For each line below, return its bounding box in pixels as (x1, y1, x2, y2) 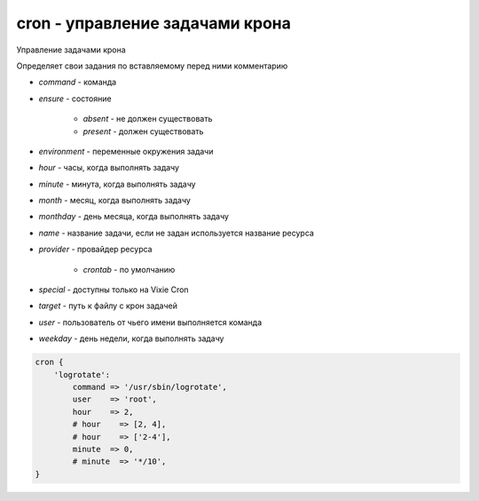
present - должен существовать (82, 125, 204, 137)
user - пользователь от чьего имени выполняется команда (38, 316, 263, 328)
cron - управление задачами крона (16, 13, 292, 33)
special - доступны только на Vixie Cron (38, 284, 190, 295)
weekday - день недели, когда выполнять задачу (38, 333, 224, 344)
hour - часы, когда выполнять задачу (38, 163, 180, 173)
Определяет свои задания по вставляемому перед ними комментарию (16, 60, 288, 71)
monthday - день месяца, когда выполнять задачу (38, 211, 230, 222)
